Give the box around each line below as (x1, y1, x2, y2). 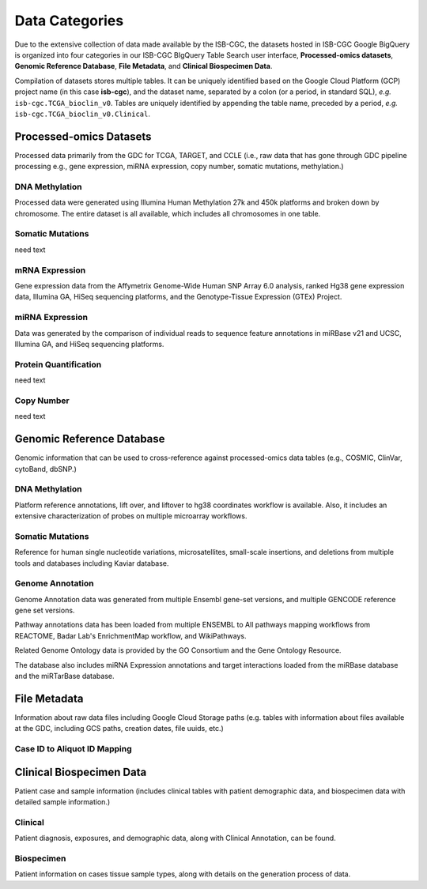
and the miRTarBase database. (14, 672, 115, 681)
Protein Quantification (14, 359, 102, 370)
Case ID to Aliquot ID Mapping (14, 744, 132, 755)
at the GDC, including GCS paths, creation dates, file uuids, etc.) (14, 724, 225, 733)
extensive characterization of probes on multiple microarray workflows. (14, 511, 248, 521)
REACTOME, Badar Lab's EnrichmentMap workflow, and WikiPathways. (14, 631, 247, 640)
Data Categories (14, 12, 124, 29)
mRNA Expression (14, 265, 86, 276)
